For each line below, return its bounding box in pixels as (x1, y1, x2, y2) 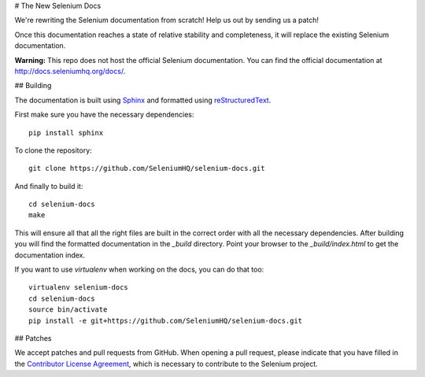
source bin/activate (28, 305, 108, 314)
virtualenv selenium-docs (28, 283, 129, 292)
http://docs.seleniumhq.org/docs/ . (14, 66, 126, 76)
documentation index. (14, 250, 86, 260)
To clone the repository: (14, 146, 92, 155)
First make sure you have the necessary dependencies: (14, 110, 194, 120)
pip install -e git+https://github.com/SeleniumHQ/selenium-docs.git (28, 316, 303, 325)
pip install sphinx (28, 128, 104, 137)
